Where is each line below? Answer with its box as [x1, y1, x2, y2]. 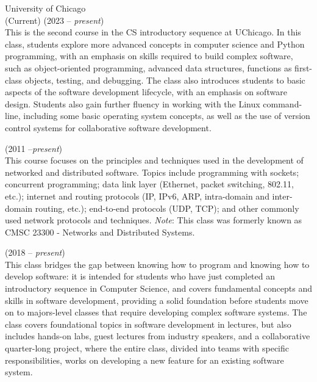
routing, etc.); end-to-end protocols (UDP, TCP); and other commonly [35, 201, 299, 214]
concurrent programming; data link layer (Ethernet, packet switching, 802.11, [5, 178, 294, 190]
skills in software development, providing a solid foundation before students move [5, 294, 308, 306]
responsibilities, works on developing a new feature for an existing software [5, 353, 284, 366]
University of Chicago [5, 2, 86, 14]
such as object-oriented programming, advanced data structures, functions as [5, 61, 292, 74]
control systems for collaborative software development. [5, 121, 212, 134]
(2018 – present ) [5, 246, 65, 259]
